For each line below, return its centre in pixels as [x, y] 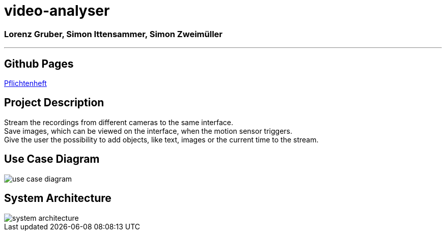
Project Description [54, 103]
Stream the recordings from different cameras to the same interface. [119, 122]
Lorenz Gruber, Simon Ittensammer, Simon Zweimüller [113, 34]
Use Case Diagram [52, 159]
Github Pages [39, 64]
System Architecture [58, 198]
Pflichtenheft [25, 83]
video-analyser [57, 11]
